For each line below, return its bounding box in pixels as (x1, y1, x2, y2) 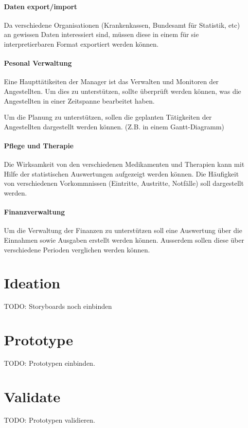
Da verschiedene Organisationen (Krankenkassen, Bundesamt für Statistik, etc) (4, 19, 240, 30)
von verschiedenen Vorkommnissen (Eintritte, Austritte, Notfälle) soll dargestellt (4, 178, 244, 188)
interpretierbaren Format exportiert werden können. (4, 38, 159, 49)
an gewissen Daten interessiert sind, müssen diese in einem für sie (4, 29, 199, 39)
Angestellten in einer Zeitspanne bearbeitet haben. (4, 95, 155, 106)
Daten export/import (4, 1, 77, 11)
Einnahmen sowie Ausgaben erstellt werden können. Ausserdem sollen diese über (4, 234, 244, 245)
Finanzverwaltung (4, 207, 65, 217)
